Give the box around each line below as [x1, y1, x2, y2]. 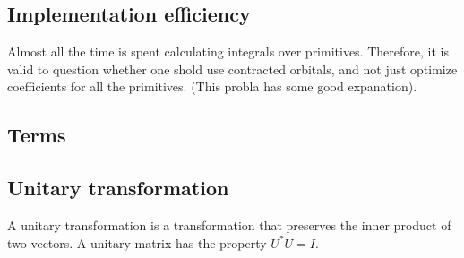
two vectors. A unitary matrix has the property [7, 233, 267, 252]
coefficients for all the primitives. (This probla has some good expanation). [7, 77, 417, 96]
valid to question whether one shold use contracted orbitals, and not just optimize [7, 59, 458, 78]
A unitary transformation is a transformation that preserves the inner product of [7, 215, 451, 234]
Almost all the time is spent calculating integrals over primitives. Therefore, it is [7, 42, 449, 61]
